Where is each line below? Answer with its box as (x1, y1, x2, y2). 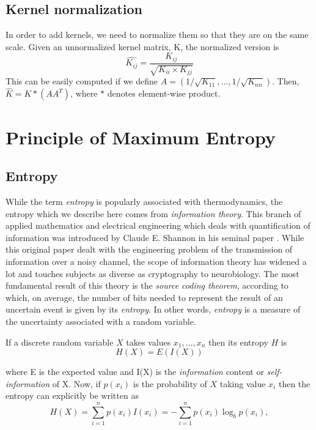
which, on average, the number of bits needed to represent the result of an (6, 291, 283, 303)
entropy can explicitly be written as (6, 389, 139, 402)
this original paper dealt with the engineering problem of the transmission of (6, 243, 293, 256)
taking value (219, 377, 266, 390)
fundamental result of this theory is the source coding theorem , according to (6, 279, 288, 292)
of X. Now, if (52, 377, 101, 390)
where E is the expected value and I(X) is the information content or (6, 365, 264, 378)
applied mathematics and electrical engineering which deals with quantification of (6, 219, 310, 232)
